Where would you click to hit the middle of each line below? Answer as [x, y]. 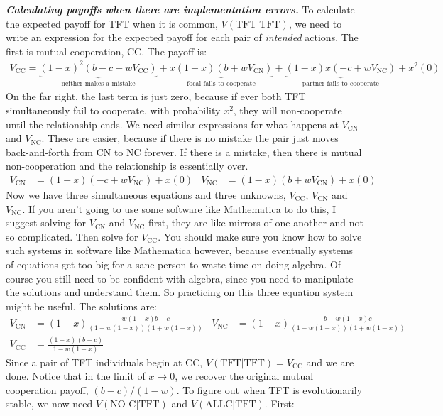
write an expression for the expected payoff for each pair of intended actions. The [182, 37]
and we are [330, 362]
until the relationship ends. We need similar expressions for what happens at [172, 124]
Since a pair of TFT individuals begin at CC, [104, 362]
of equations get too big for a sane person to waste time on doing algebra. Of [174, 264]
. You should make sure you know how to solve [260, 236]
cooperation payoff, [47, 389]
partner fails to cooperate [340, 83]
